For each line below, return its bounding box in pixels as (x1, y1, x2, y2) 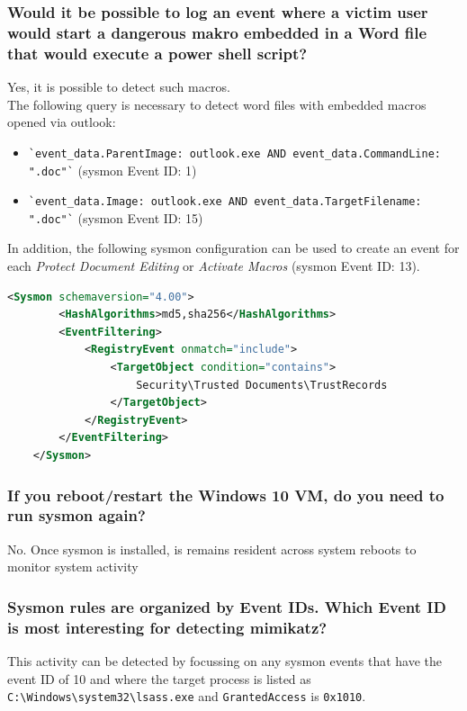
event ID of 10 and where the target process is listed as (7, 669, 311, 688)
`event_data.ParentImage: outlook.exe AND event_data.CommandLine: (28, 147, 441, 160)
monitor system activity (7, 557, 139, 576)
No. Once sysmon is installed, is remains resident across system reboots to (7, 539, 417, 558)
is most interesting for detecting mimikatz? (7, 616, 328, 638)
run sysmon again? (7, 504, 146, 526)
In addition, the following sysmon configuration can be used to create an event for (7, 238, 460, 257)
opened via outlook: (7, 112, 116, 131)
